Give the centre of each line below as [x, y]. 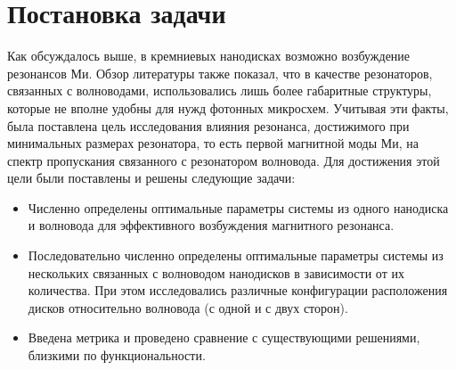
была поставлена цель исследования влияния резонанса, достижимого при [208, 125]
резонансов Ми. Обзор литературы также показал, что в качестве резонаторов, [220, 73]
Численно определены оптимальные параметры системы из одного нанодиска [238, 207]
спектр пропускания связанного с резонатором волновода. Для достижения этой [224, 160]
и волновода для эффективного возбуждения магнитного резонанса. [211, 225]
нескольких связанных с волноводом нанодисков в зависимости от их [216, 272]
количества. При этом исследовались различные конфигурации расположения [238, 290]
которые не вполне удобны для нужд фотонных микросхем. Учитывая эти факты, [228, 107]
